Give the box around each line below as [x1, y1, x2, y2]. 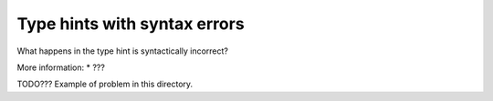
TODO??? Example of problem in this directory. [16, 78, 194, 90]
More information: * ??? [16, 62, 105, 73]
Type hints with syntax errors [16, 14, 246, 34]
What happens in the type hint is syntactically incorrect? [16, 45, 228, 56]
